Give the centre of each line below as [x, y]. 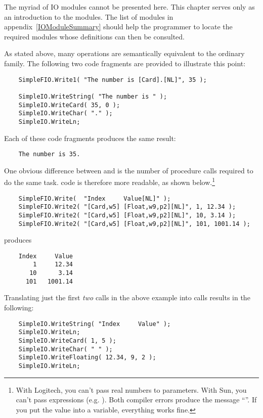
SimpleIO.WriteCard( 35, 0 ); [69, 105]
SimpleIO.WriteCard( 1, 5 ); [67, 340]
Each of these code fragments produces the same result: [90, 138]
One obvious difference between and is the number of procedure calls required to [129, 170]
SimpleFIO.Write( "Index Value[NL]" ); [95, 198]
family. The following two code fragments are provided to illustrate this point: [125, 63]
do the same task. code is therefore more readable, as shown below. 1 [109, 181]
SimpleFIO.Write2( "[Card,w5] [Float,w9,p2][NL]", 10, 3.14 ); [127, 215]
